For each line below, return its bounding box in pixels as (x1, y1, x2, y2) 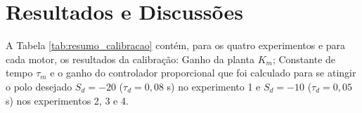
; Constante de (272, 51, 336, 66)
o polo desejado (6, 79, 72, 93)
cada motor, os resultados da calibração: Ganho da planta (6, 51, 254, 66)
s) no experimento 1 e (167, 79, 261, 93)
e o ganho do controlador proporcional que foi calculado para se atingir (50, 65, 356, 80)
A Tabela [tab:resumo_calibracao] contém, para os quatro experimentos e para (6, 38, 346, 53)
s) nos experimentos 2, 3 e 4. (6, 93, 129, 107)
